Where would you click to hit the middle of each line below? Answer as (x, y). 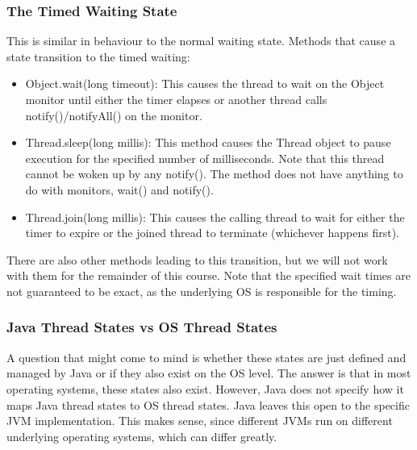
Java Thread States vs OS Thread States (142, 327)
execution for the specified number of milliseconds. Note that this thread (205, 158)
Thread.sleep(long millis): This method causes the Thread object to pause (208, 142)
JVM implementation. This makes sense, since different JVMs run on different (200, 421)
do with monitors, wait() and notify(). (119, 189)
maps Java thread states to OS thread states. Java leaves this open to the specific (208, 404)
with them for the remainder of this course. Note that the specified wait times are (208, 275)
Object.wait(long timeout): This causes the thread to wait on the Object (205, 83)
